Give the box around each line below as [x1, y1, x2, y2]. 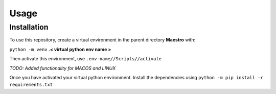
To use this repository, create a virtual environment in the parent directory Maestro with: [9, 37, 196, 43]
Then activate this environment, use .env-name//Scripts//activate [9, 56, 162, 62]
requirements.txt [9, 82, 53, 88]
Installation [9, 22, 49, 32]
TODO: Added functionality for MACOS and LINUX [9, 65, 116, 71]
